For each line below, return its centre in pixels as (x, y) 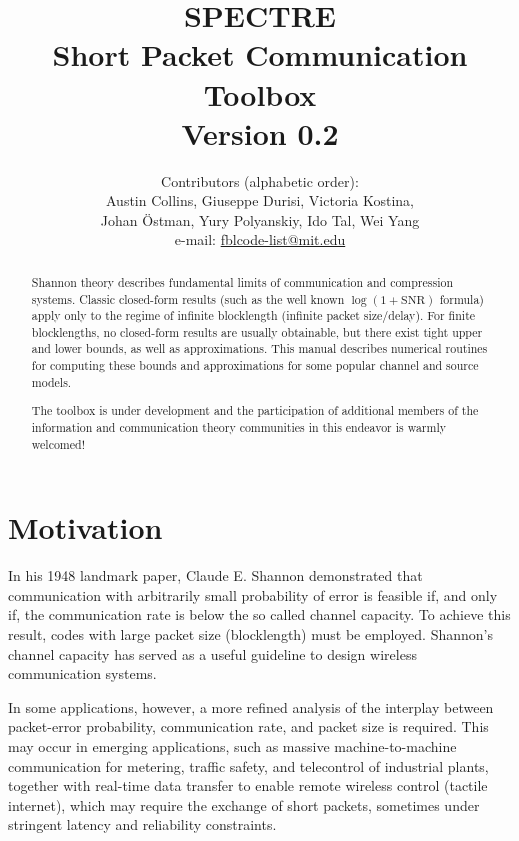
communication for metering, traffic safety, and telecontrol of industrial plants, (248, 765)
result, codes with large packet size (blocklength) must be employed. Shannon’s (251, 634)
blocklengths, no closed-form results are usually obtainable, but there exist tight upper (257, 331)
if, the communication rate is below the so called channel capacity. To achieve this (259, 614)
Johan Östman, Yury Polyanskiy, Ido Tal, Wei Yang (260, 219)
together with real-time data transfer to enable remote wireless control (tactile (248, 785)
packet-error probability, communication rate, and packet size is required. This (248, 726)
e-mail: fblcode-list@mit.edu (260, 239)
